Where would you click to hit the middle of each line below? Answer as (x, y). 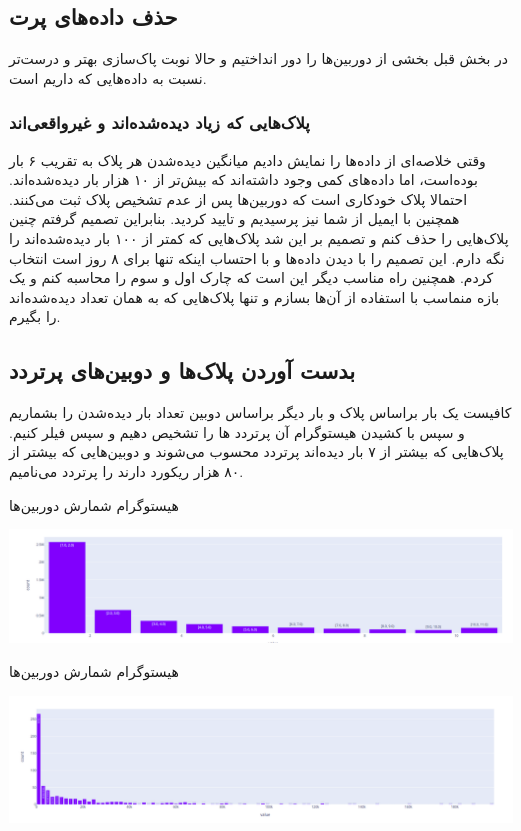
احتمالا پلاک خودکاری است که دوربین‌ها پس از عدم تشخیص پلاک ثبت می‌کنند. (238, 198)
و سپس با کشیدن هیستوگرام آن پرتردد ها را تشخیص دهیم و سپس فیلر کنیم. (237, 431)
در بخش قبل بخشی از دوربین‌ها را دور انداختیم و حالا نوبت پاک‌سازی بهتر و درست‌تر (259, 58)
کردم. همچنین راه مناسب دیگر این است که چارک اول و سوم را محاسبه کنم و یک (251, 277)
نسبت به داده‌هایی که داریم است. (108, 77)
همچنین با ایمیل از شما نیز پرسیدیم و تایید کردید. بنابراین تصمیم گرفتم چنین (234, 218)
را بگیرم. (35, 316)
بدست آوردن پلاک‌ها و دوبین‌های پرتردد (182, 370)
